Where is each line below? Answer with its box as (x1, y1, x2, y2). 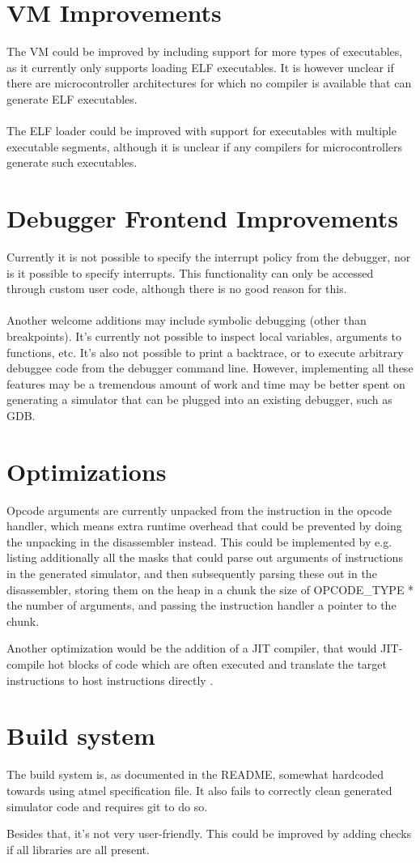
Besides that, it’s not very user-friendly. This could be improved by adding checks (6, 825, 412, 842)
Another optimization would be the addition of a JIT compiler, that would (6, 640, 377, 657)
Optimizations (6, 454, 167, 487)
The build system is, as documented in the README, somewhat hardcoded (6, 766, 384, 783)
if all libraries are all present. (6, 840, 150, 857)
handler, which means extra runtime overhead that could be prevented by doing (6, 517, 402, 534)
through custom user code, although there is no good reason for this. (6, 280, 347, 297)
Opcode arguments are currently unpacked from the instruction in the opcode (6, 501, 392, 518)
